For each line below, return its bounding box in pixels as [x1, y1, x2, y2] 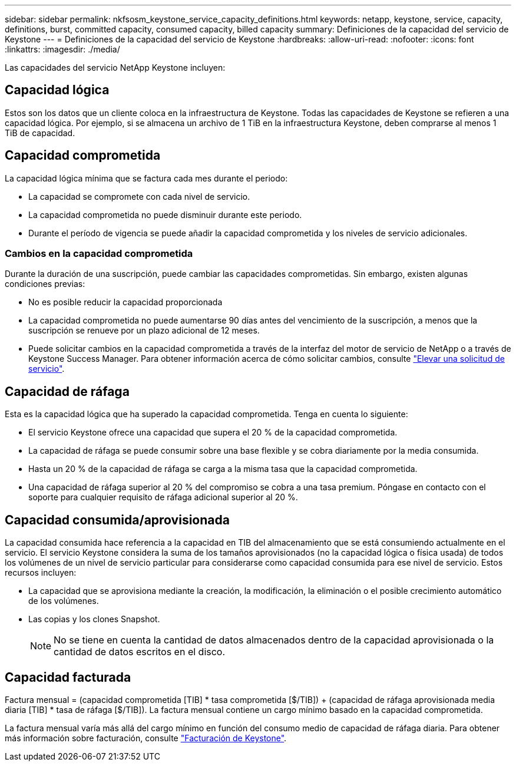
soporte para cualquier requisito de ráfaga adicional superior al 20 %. [28, 492, 298, 503]
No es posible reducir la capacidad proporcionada [28, 297, 223, 308]
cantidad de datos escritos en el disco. [54, 646, 226, 658]
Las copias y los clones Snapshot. [28, 614, 160, 625]
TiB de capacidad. [5, 127, 75, 138]
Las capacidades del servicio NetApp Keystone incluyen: [5, 62, 226, 72]
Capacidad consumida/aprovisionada [5, 512, 230, 527]
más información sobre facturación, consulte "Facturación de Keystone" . [5, 732, 287, 743]
